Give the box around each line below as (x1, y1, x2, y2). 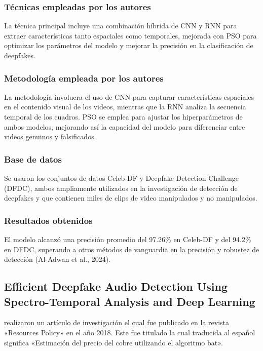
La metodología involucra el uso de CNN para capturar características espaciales (4, 91, 254, 102)
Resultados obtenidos (4, 214, 93, 226)
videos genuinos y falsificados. (4, 131, 96, 142)
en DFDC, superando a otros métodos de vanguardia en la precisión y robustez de (4, 244, 259, 254)
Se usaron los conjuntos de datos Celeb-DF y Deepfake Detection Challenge (4, 173, 239, 183)
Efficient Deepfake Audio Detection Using (4, 279, 228, 294)
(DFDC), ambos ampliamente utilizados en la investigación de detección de (4, 182, 238, 193)
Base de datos (4, 152, 62, 165)
